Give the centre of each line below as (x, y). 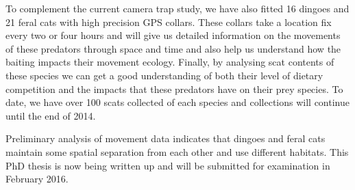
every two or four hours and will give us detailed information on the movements (173, 35)
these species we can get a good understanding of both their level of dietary (164, 75)
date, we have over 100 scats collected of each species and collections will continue (177, 102)
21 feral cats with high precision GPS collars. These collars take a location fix (169, 22)
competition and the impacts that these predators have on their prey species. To (174, 89)
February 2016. (37, 179)
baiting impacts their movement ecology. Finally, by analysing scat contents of (170, 62)
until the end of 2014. (51, 115)
